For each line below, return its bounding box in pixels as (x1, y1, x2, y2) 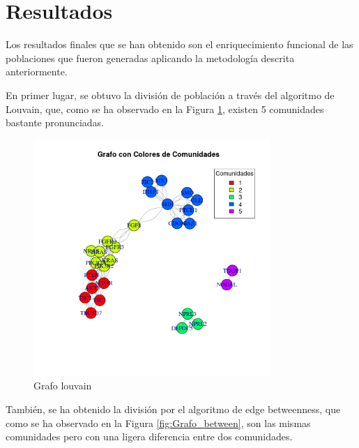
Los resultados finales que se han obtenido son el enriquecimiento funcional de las (6, 37, 353, 52)
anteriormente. (6, 64, 68, 79)
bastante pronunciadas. (6, 115, 104, 130)
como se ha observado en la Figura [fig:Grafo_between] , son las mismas (6, 415, 311, 430)
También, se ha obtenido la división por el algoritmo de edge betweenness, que (6, 402, 341, 417)
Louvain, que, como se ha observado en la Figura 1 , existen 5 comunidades (6, 101, 324, 116)
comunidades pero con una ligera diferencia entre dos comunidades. (6, 429, 293, 444)
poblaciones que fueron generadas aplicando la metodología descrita (6, 50, 295, 65)
